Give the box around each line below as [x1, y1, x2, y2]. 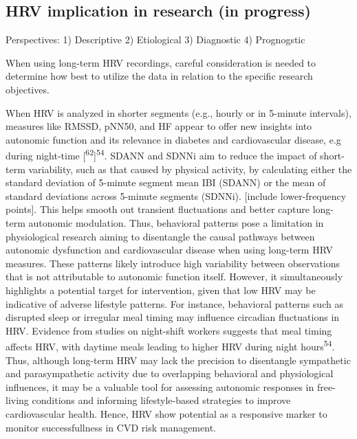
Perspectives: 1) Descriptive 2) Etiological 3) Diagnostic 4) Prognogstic [6, 32, 305, 47]
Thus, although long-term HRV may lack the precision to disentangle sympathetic [6, 352, 351, 367]
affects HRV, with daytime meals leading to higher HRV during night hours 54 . [6, 337, 335, 353]
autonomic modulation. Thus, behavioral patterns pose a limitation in [28, 215, 324, 229]
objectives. [6, 82, 50, 96]
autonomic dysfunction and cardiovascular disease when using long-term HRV [6, 243, 333, 257]
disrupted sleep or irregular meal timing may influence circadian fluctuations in [6, 310, 340, 324]
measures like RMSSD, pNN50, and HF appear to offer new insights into [6, 119, 312, 133]
